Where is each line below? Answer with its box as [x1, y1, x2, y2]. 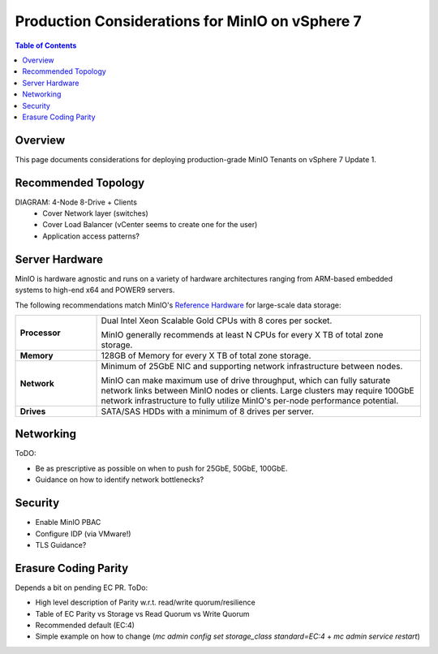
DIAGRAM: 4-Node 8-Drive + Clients [15, 197, 138, 207]
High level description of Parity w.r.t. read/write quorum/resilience [35, 597, 255, 608]
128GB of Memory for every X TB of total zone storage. [101, 350, 311, 361]
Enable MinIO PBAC [35, 518, 101, 527]
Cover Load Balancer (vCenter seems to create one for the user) [42, 220, 258, 230]
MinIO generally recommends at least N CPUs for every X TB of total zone [101, 329, 384, 340]
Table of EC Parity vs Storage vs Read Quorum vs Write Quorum [35, 609, 250, 618]
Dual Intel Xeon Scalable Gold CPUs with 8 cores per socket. [101, 315, 333, 326]
